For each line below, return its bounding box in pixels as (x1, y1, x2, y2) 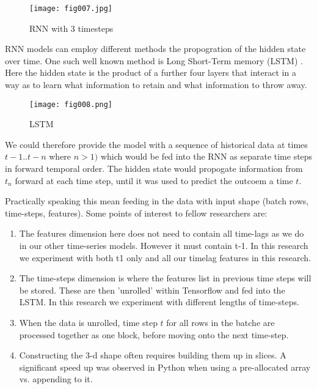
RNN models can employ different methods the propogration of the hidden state (5, 42, 306, 55)
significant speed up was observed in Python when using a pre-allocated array (19, 360, 311, 373)
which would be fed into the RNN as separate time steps (100, 150, 313, 163)
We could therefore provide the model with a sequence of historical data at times (5, 138, 308, 150)
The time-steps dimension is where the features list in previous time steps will (19, 272, 312, 284)
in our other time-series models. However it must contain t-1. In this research (19, 239, 308, 252)
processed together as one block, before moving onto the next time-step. (19, 328, 289, 341)
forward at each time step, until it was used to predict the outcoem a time (15, 174, 293, 187)
